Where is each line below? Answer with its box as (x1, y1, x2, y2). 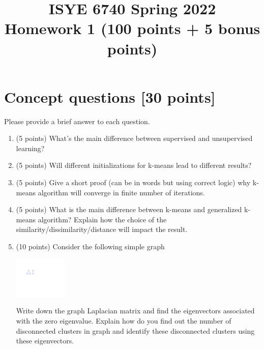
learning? (16, 142, 45, 153)
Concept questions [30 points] (4, 86, 216, 107)
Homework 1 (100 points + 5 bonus (4, 18, 260, 39)
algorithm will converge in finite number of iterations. (38, 187, 205, 197)
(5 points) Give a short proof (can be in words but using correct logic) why (16, 177, 251, 188)
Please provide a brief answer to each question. (4, 115, 150, 126)
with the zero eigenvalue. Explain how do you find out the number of (16, 315, 231, 326)
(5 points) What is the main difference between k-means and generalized (16, 204, 242, 215)
